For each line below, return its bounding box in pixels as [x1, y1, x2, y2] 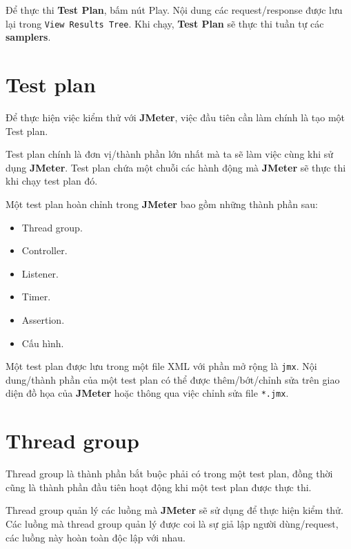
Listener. [21, 266, 59, 280]
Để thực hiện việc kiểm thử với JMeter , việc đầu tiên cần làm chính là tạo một [6, 110, 345, 124]
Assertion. [21, 312, 65, 327]
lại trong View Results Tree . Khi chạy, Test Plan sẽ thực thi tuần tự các [6, 16, 324, 30]
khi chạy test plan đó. [6, 174, 98, 188]
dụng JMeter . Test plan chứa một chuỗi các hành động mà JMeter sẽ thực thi [6, 160, 346, 174]
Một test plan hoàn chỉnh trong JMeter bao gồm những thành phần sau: [6, 196, 318, 211]
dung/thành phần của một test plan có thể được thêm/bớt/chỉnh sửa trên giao [6, 372, 340, 386]
